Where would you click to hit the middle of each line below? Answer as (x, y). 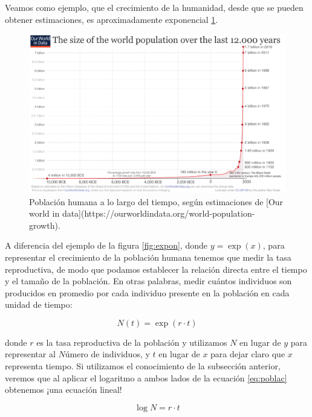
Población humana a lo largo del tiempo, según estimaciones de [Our (156, 201)
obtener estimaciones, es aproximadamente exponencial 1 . (112, 19)
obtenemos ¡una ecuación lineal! (63, 390)
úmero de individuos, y (107, 354)
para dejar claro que (248, 354)
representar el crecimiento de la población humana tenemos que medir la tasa (148, 257)
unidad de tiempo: (39, 304)
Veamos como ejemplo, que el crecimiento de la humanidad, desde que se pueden (154, 7)
